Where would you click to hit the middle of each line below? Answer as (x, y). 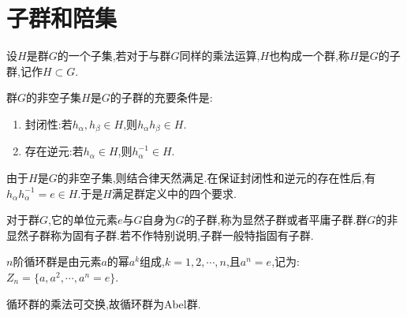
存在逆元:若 (54, 151)
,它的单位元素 (83, 220)
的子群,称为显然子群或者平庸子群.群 (276, 220)
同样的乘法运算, (220, 56)
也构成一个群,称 (310, 56)
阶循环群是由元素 (57, 261)
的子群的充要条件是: (161, 97)
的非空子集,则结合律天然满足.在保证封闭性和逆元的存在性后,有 (217, 177)
